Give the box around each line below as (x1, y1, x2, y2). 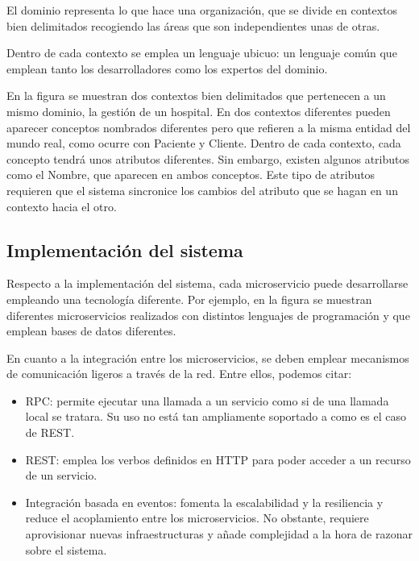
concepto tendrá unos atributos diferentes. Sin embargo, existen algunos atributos (6, 150, 410, 167)
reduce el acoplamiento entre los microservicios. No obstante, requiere (25, 509, 369, 526)
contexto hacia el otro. (6, 197, 117, 214)
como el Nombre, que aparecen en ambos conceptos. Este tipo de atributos (6, 166, 375, 183)
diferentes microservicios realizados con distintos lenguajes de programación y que (6, 306, 410, 323)
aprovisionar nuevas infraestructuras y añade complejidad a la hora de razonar (25, 526, 413, 542)
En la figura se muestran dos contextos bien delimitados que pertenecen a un (6, 87, 386, 104)
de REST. (25, 424, 75, 441)
